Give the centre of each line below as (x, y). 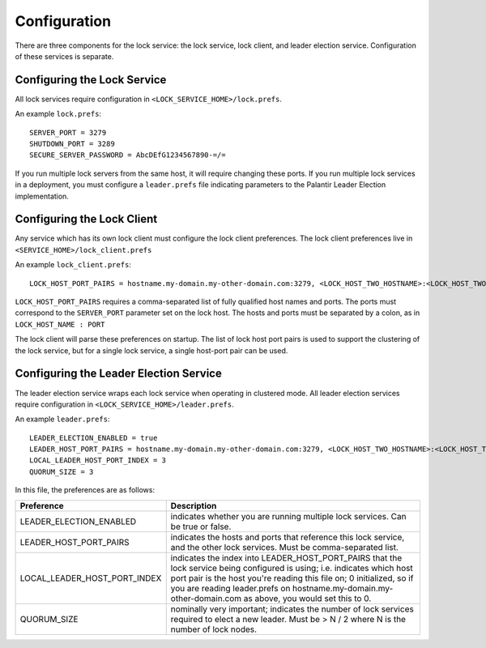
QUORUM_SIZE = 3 (62, 471)
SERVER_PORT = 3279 (68, 132)
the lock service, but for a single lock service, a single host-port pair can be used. (151, 350)
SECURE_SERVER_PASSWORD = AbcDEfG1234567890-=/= (128, 155)
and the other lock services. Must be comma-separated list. (284, 547)
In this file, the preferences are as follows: (85, 490)
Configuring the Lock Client (86, 219)
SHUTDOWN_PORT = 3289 (72, 144)
